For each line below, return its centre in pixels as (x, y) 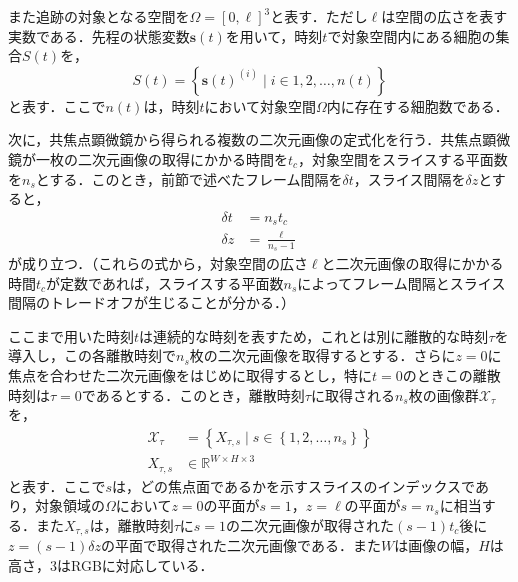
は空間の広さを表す (444, 16)
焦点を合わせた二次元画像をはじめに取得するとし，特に (190, 374)
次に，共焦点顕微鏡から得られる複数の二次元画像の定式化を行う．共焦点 (245, 139)
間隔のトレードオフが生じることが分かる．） (151, 302)
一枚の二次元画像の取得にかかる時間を (161, 158)
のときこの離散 (451, 374)
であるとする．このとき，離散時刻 (193, 394)
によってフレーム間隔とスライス (401, 282)
